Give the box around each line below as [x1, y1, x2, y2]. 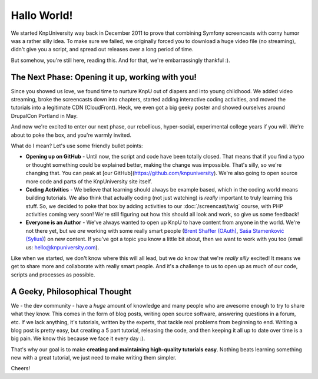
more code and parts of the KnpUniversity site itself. [25, 177, 153, 185]
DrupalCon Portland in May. [11, 112, 78, 119]
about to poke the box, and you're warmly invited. [11, 131, 132, 139]
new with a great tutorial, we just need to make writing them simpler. [11, 354, 177, 361]
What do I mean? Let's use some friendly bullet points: [11, 142, 143, 149]
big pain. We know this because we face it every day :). [11, 335, 145, 342]
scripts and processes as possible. [11, 271, 95, 278]
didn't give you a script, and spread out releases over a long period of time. [11, 46, 194, 53]
